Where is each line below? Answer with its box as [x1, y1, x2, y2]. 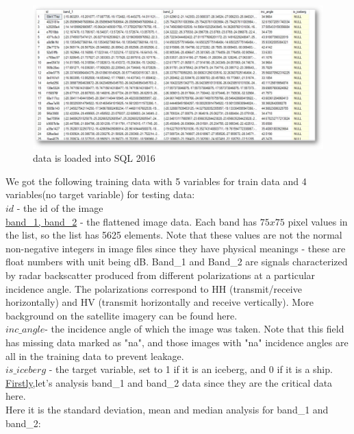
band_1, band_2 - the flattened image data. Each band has [5, 214, 257, 228]
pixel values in [288, 214, 348, 228]
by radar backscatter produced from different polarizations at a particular [5, 268, 316, 282]
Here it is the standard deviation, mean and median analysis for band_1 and [5, 402, 329, 416]
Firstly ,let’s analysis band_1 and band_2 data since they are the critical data [5, 375, 333, 389]
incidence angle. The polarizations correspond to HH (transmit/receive [5, 281, 302, 296]
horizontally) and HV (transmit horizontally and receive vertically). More [5, 295, 314, 309]
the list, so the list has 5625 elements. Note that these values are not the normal [5, 228, 342, 242]
